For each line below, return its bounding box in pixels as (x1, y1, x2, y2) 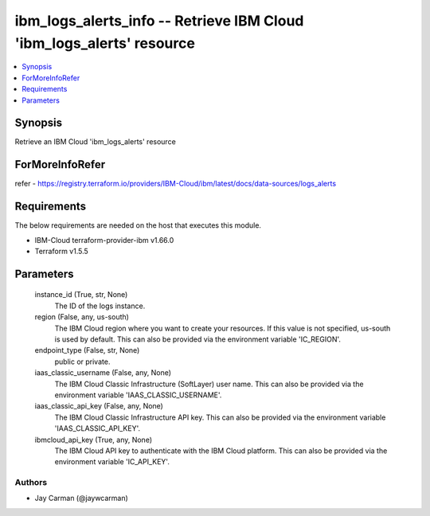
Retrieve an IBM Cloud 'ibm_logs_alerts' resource (14, 137, 177, 147)
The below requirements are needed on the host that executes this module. (14, 221, 262, 230)
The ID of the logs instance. (54, 301, 146, 311)
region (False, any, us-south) (34, 312, 129, 322)
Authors (14, 477, 48, 488)
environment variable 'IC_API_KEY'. (54, 457, 170, 467)
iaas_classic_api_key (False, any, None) (34, 401, 163, 411)
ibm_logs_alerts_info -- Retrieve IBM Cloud (14, 12, 304, 29)
